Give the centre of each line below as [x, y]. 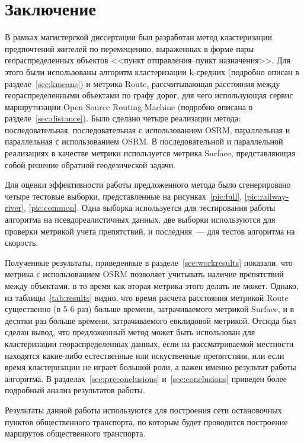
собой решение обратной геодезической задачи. [90, 164]
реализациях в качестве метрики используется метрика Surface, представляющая [150, 153]
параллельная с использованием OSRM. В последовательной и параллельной [144, 141]
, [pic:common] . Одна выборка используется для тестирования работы [149, 208]
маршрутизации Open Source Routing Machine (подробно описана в [129, 106]
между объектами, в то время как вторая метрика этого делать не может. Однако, [152, 285]
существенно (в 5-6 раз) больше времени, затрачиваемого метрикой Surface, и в [150, 309]
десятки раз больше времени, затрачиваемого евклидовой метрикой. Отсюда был [151, 320]
